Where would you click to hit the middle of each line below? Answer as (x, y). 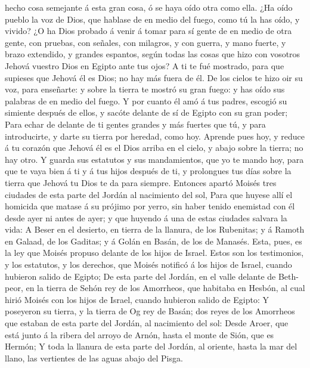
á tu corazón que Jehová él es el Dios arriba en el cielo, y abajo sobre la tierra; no (154, 148)
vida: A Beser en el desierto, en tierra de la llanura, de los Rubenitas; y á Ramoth (155, 229)
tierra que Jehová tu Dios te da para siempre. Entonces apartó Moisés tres (141, 182)
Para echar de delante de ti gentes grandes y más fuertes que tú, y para (135, 124)
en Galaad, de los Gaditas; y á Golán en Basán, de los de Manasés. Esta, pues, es (154, 241)
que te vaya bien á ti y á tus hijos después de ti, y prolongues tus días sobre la (148, 171)
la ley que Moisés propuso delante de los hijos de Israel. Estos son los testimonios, (154, 253)
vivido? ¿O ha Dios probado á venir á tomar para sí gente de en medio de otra (148, 31)
